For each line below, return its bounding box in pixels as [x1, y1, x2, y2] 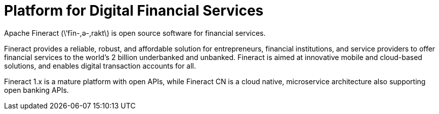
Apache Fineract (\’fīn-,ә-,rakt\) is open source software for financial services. [4, 28, 266, 37]
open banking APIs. [4, 85, 69, 94]
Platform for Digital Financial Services [4, 2, 264, 19]
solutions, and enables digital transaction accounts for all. [4, 61, 196, 70]
